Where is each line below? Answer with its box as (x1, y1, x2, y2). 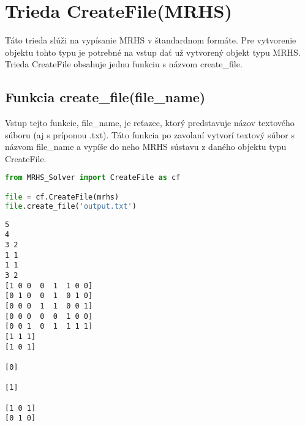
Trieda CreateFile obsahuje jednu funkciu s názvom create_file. (5, 58, 243, 70)
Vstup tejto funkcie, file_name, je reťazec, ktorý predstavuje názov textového (5, 116, 295, 129)
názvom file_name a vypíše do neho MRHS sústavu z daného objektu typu (5, 140, 287, 153)
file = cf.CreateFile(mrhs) (5, 193, 119, 202)
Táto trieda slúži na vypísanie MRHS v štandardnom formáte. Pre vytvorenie (5, 34, 296, 47)
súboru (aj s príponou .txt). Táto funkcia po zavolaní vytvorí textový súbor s (5, 128, 295, 141)
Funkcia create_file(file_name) (5, 88, 206, 106)
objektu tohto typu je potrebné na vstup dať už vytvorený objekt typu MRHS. (5, 45, 301, 58)
